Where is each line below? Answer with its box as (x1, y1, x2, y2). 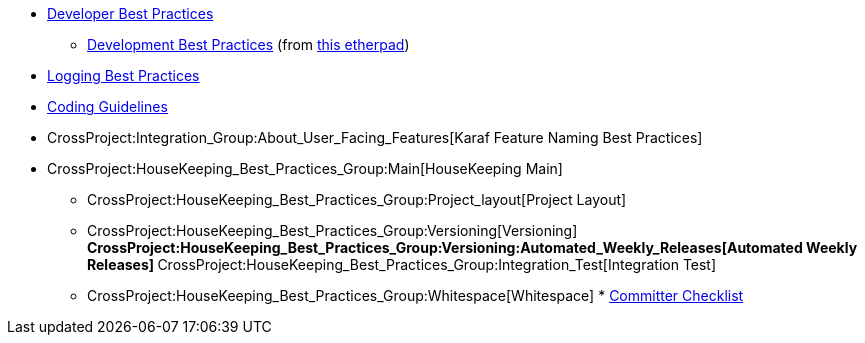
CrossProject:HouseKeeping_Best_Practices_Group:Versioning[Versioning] (87, 222, 578, 239)
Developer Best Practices (47, 5, 214, 22)
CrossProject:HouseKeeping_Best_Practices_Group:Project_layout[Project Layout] (87, 191, 627, 208)
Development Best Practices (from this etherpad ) (87, 36, 410, 53)
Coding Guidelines (47, 98, 168, 115)
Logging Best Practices (47, 67, 200, 84)
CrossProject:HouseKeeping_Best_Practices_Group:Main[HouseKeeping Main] (47, 160, 563, 177)
